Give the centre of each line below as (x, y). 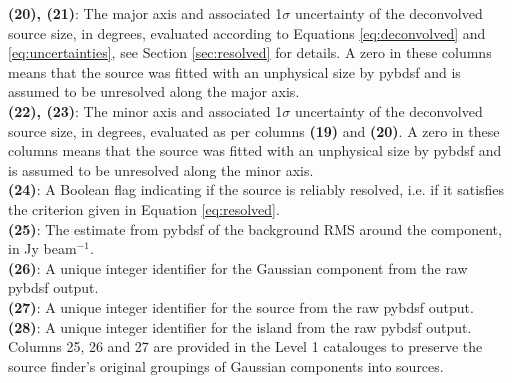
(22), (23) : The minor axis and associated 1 (145, 110)
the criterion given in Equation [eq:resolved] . (144, 208)
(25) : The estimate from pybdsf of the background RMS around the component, (255, 228)
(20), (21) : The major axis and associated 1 (145, 13)
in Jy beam (42, 248)
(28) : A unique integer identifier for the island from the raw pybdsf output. (240, 326)
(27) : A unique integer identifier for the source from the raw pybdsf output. (241, 306)
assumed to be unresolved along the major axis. (154, 91)
